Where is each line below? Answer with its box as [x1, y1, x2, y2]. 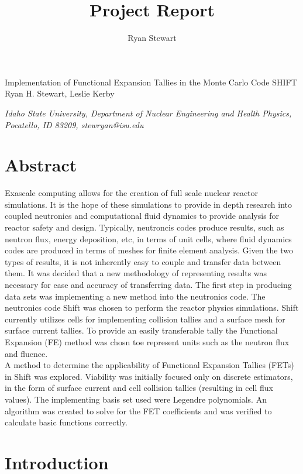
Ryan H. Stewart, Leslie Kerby [5, 87, 115, 99]
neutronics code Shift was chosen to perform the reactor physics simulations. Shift [5, 301, 299, 314]
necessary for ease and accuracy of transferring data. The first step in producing [5, 278, 292, 290]
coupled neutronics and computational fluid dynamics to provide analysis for [5, 209, 280, 222]
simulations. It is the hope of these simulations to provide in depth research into [5, 198, 292, 210]
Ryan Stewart [128, 32, 177, 44]
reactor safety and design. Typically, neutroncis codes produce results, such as [5, 221, 284, 233]
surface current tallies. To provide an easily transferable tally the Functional [5, 324, 278, 336]
